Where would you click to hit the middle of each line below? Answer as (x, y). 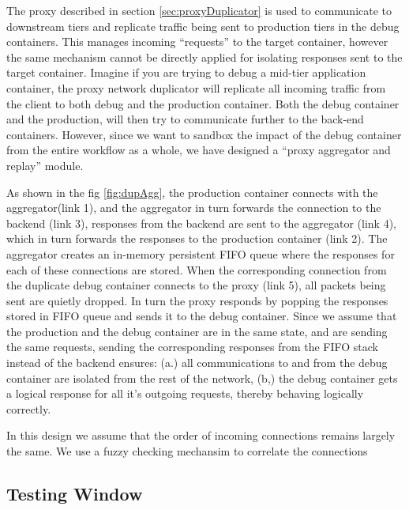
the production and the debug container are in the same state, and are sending (197, 331)
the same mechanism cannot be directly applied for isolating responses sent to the (204, 57)
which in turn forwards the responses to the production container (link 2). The (197, 238)
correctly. (29, 408)
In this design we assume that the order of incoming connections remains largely (201, 435)
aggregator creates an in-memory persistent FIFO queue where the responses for (201, 253)
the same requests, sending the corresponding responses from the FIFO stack (193, 347)
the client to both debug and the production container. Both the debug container (203, 103)
